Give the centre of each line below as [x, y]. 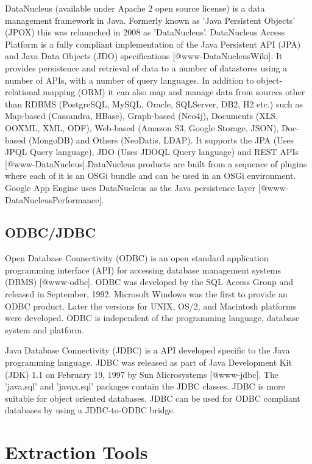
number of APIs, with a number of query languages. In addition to [129, 80]
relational [23, 92]
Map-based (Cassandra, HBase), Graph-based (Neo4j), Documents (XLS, [142, 116]
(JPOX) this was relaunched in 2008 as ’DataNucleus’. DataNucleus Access [145, 32]
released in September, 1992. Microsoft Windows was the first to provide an [146, 294]
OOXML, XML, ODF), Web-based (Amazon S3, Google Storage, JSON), [142, 127]
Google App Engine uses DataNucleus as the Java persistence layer [130, 187]
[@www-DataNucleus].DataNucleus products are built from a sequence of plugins [156, 163]
